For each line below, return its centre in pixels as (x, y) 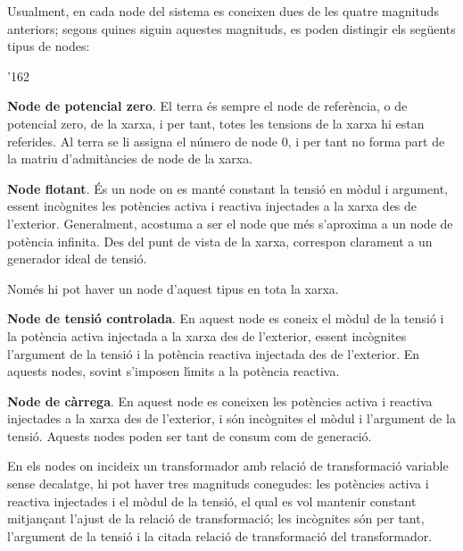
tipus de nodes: (49, 46)
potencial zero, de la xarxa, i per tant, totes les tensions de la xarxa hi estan (216, 123)
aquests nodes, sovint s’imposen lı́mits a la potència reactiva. (174, 371)
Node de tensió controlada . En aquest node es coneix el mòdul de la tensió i (226, 318)
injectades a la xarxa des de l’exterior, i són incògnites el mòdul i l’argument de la (231, 418)
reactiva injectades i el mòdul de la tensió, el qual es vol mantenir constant (212, 501)
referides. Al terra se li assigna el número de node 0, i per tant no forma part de (226, 141)
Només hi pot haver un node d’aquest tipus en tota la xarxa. (173, 288)
